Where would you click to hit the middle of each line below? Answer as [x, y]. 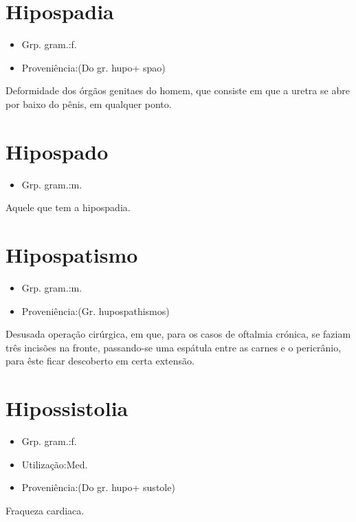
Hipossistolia [67, 408]
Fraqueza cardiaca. [45, 510]
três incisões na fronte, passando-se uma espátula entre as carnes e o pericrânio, [174, 347]
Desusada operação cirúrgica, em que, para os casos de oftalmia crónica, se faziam [178, 334]
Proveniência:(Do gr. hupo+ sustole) [98, 487]
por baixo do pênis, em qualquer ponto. [89, 104]
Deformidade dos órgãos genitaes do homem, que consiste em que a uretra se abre [178, 90]
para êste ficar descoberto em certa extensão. [100, 361]
